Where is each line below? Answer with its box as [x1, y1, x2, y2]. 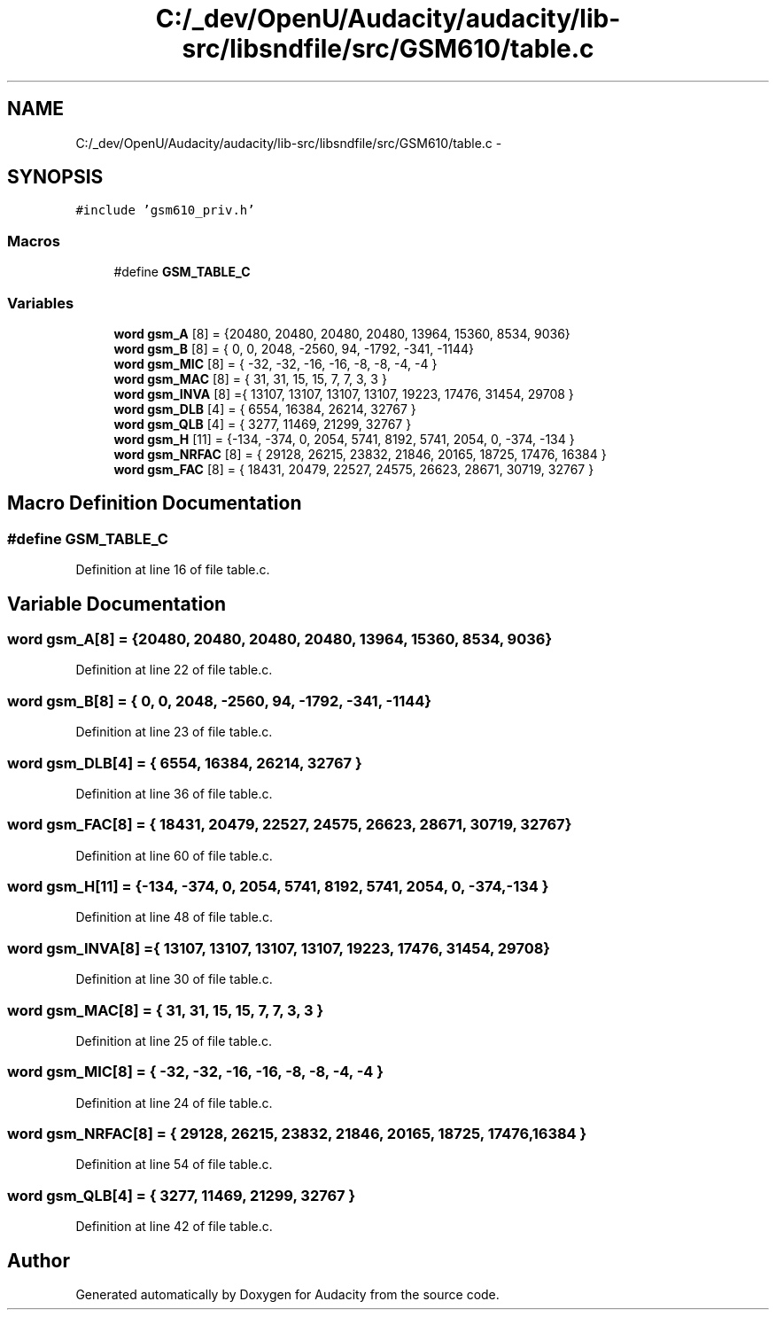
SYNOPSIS [7, 166, 104, 189]
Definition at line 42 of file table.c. [75, 1219, 273, 1235]
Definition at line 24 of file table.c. [75, 1095, 273, 1110]
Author [7, 1249, 70, 1272]
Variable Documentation [7, 592, 227, 615]
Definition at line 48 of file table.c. [75, 909, 273, 925]
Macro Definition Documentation [7, 492, 302, 515]
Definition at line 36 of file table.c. [75, 785, 273, 801]
